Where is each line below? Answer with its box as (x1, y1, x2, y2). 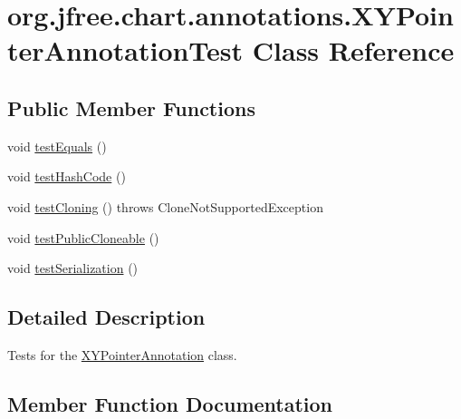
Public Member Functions (7, 93, 255, 122)
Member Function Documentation (7, 389, 333, 417)
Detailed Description (7, 303, 206, 331)
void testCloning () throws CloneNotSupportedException (7, 197, 323, 216)
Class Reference (252, 32, 455, 69)
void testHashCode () (7, 167, 126, 186)
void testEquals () (7, 136, 107, 155)
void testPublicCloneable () (7, 228, 159, 247)
